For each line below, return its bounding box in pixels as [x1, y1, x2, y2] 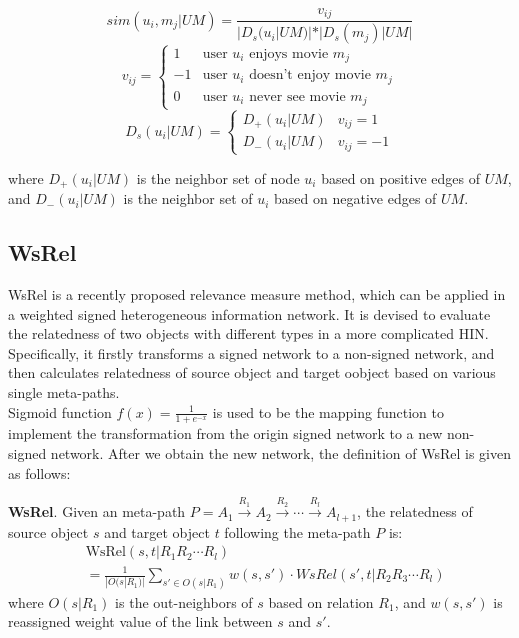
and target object [104, 521, 210, 542]
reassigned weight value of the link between [8, 611, 273, 632]
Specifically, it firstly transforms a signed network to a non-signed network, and [8, 342, 495, 363]
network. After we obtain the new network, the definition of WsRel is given [50, 443, 511, 463]
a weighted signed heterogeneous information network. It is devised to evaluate [8, 303, 491, 324]
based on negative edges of [274, 188, 437, 209]
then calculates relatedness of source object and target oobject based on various [8, 362, 496, 383]
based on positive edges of [321, 167, 481, 188]
